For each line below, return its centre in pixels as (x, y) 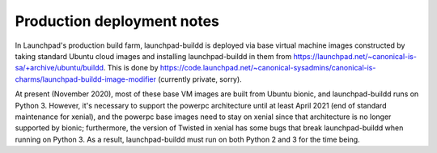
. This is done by (131, 68)
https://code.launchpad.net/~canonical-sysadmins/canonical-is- (268, 68)
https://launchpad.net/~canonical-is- (355, 56)
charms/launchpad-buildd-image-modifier (86, 79)
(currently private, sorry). (200, 79)
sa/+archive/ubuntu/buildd (59, 68)
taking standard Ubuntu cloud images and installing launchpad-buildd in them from (153, 56)
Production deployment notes (117, 21)
